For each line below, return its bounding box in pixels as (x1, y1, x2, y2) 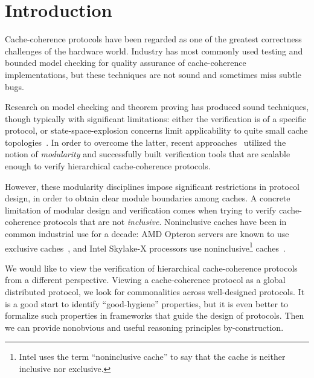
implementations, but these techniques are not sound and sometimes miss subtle (5, 68, 302, 80)
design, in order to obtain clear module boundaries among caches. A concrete (5, 192, 290, 204)
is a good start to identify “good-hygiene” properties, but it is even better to (5, 297, 289, 310)
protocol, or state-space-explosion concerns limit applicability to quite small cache (5, 124, 308, 137)
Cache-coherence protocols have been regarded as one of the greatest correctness (5, 33, 302, 45)
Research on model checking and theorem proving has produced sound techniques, (5, 100, 309, 113)
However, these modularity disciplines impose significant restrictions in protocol (5, 180, 300, 192)
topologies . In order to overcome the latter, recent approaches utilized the (5, 135, 286, 148)
